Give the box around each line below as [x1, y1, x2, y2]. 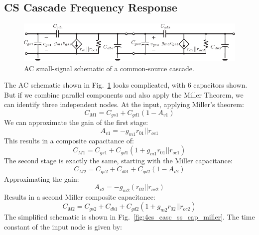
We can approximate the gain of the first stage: [4, 117, 148, 127]
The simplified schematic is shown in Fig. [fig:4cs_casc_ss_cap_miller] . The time [4, 212, 255, 222]
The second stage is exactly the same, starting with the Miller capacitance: [4, 155, 233, 166]
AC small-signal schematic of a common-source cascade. [24, 63, 194, 73]
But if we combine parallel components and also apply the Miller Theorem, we [4, 89, 244, 100]
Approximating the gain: [4, 173, 79, 184]
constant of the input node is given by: [4, 222, 123, 232]
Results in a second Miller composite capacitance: [4, 191, 155, 202]
